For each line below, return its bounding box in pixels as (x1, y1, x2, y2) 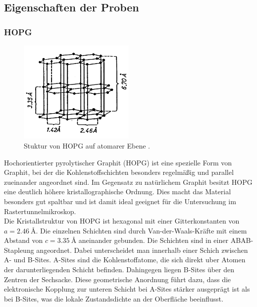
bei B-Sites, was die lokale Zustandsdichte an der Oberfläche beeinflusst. (4, 293, 223, 304)
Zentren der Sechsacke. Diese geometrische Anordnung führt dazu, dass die (4, 274, 231, 284)
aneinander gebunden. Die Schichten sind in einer (78, 235, 228, 245)
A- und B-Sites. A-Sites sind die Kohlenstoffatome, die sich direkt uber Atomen (4, 254, 246, 265)
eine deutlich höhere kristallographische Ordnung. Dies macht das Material (4, 186, 231, 197)
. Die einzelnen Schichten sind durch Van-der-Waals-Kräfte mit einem (36, 225, 247, 235)
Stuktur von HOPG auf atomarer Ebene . (24, 140, 150, 151)
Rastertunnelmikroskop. (4, 206, 76, 216)
